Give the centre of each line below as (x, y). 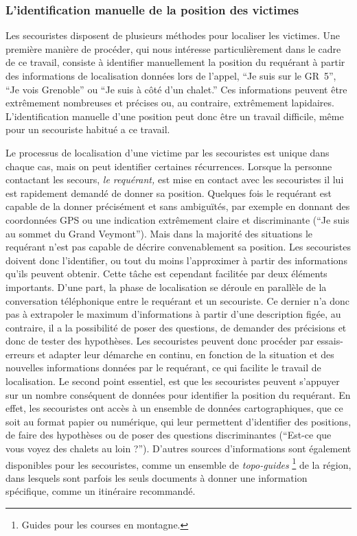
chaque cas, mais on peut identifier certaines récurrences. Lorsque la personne (169, 166)
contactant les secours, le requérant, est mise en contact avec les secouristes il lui (175, 179)
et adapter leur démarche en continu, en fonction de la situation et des (186, 354)
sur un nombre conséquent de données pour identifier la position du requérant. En (178, 394)
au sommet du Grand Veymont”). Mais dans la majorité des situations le (159, 233)
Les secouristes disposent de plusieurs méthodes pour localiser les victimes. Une (173, 35)
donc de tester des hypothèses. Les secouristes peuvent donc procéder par (160, 341)
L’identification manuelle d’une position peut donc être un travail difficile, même (175, 116)
